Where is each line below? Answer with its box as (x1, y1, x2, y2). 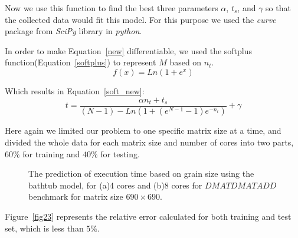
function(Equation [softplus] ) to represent (5, 56, 156, 68)
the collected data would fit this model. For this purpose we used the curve (5, 13, 276, 25)
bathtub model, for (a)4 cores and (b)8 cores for (28, 178, 202, 191)
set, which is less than (5, 222, 84, 234)
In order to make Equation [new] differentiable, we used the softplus (5, 44, 253, 57)
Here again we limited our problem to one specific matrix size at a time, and (5, 124, 281, 137)
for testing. (100, 147, 140, 160)
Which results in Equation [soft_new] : (5, 84, 145, 97)
